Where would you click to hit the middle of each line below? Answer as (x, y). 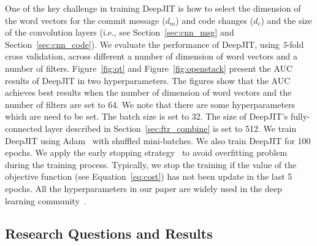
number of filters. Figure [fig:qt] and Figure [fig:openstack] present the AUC (149, 68)
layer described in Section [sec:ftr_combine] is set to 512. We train (171, 128)
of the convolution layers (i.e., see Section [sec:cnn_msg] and (120, 32)
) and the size (286, 20)
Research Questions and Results (109, 233)
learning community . (46, 200)
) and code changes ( (215, 20)
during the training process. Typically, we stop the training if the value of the (151, 164)
